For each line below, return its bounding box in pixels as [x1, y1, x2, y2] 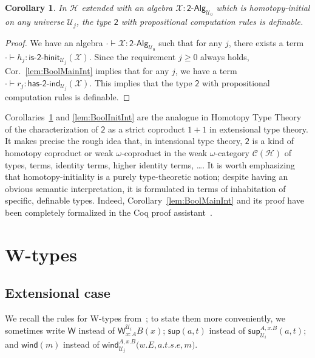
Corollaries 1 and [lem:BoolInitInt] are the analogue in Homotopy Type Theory [5, 111, 302, 123]
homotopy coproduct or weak [5, 146, 113, 159]
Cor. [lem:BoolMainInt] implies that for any [5, 64, 169, 77]
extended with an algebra [81, 1, 173, 13]
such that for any [158, 36, 223, 49]
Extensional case [5, 283, 110, 302]
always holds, [200, 50, 249, 63]
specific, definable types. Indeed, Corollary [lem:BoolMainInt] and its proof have [5, 194, 304, 207]
